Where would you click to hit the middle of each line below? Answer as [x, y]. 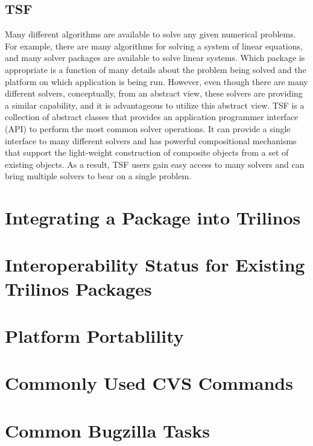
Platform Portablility [94, 336]
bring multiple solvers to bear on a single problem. [98, 176]
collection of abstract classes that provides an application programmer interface [152, 117]
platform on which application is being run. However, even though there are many [156, 81]
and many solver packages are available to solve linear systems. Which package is [155, 58]
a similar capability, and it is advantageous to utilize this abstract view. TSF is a [155, 105]
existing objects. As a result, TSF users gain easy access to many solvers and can [155, 164]
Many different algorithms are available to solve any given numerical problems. [150, 34]
